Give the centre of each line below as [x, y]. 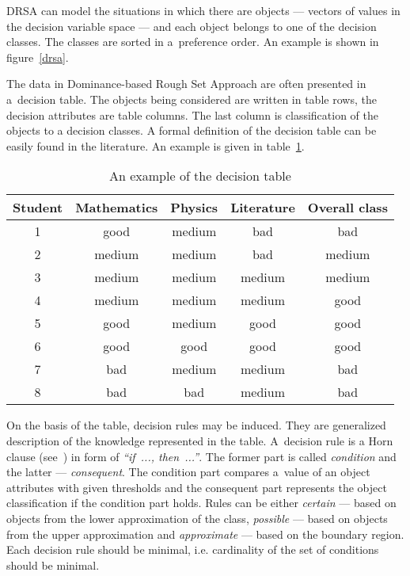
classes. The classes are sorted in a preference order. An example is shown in [193, 42]
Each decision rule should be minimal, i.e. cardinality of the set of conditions [193, 549]
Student [38, 208]
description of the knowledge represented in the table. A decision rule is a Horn [200, 440]
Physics [194, 208]
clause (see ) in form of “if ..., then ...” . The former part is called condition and [201, 456]
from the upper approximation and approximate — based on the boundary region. [205, 534]
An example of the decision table [200, 176]
